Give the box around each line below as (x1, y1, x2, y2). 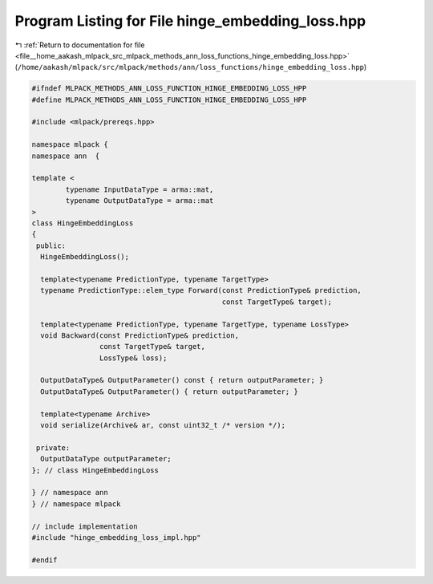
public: (36, 241, 67, 250)
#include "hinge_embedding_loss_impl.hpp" (31, 533, 201, 541)
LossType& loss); (99, 353, 168, 363)
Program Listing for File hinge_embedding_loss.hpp (14, 12, 366, 30)
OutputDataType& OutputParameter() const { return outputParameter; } (40, 375, 324, 385)
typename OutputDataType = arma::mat (65, 197, 214, 205)
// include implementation (31, 521, 138, 531)
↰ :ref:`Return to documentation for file (14, 40, 145, 50)
